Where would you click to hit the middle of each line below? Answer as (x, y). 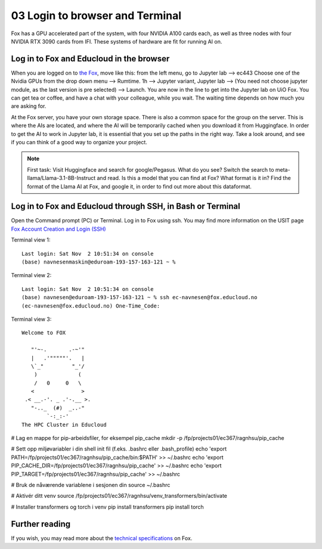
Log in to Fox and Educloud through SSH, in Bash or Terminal (126, 207)
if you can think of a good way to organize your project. (79, 142)
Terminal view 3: (31, 319)
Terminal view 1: (31, 240)
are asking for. (29, 106)
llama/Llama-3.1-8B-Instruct (61, 178)
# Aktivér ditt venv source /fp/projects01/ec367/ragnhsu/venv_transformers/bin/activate (119, 496)
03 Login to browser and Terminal (96, 15)
